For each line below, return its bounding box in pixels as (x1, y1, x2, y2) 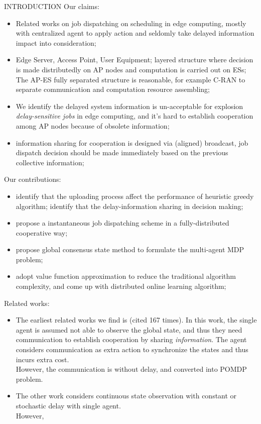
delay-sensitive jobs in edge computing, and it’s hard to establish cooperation (16, 111, 253, 121)
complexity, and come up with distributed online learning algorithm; (16, 281, 226, 291)
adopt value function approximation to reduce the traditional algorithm (16, 271, 236, 281)
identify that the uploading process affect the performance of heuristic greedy (16, 190, 254, 201)
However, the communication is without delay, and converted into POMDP (16, 364, 247, 374)
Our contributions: (4, 174, 61, 184)
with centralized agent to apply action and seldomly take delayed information (16, 28, 254, 38)
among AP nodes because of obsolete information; (16, 120, 170, 131)
